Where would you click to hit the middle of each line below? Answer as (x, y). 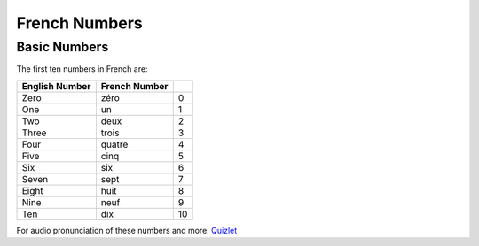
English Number (56, 86)
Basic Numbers (63, 47)
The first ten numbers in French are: (82, 69)
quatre (114, 144)
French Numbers (79, 23)
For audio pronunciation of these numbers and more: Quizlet (127, 230)
